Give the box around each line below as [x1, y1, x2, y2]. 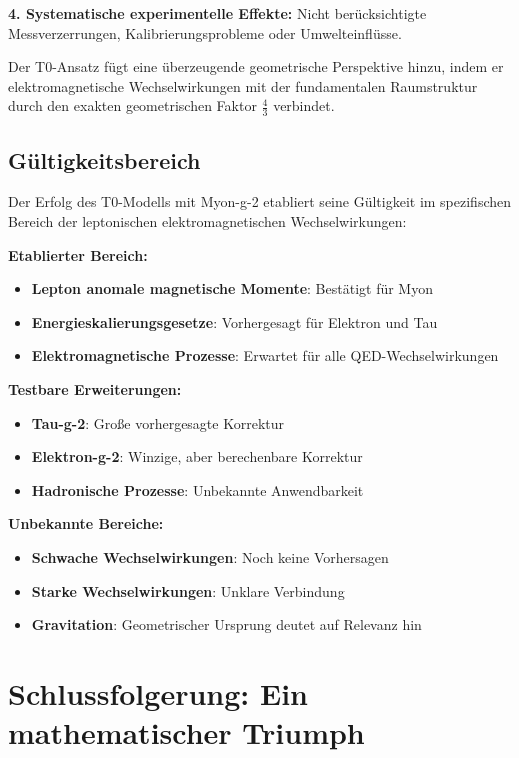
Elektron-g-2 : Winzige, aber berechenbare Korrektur [31, 446, 363, 467]
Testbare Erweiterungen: [8, 378, 182, 399]
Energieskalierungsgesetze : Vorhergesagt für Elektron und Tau [31, 311, 438, 332]
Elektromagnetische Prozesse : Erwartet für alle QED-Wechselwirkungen [31, 345, 499, 366]
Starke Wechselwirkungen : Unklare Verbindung [31, 580, 345, 601]
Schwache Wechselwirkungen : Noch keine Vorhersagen [31, 546, 389, 567]
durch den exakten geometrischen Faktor [8, 95, 257, 116]
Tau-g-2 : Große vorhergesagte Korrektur [31, 412, 284, 433]
